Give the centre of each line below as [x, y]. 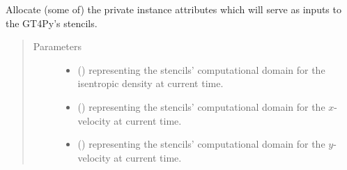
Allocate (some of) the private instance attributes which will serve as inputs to [173, 9]
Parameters [57, 46]
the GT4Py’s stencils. [52, 23]
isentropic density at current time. [151, 83]
